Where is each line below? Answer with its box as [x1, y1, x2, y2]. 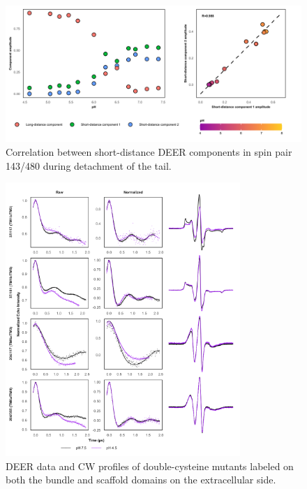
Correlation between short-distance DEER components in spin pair [6, 145, 292, 159]
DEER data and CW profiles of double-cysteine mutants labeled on [6, 458, 294, 473]
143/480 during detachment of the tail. [6, 158, 172, 173]
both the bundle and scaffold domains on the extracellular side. [6, 472, 276, 487]
